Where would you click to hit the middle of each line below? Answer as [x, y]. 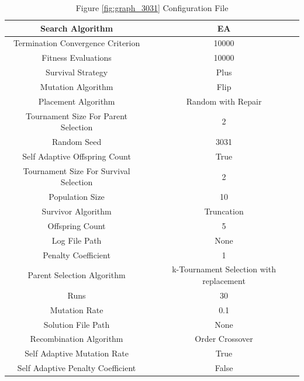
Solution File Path [77, 324]
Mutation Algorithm [77, 86]
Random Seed [77, 142]
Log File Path [77, 240]
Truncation [224, 211]
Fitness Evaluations [77, 58]
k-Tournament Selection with [224, 269]
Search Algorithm [77, 28]
